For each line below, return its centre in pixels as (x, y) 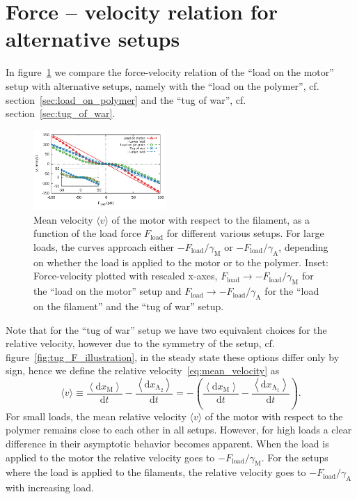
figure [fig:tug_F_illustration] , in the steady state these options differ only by (173, 356)
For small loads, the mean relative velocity (96, 416)
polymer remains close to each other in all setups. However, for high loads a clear (179, 430)
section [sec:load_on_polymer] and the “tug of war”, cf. (126, 99)
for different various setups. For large (245, 233)
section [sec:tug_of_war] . (61, 113)
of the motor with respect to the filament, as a (211, 219)
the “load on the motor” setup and (108, 291)
